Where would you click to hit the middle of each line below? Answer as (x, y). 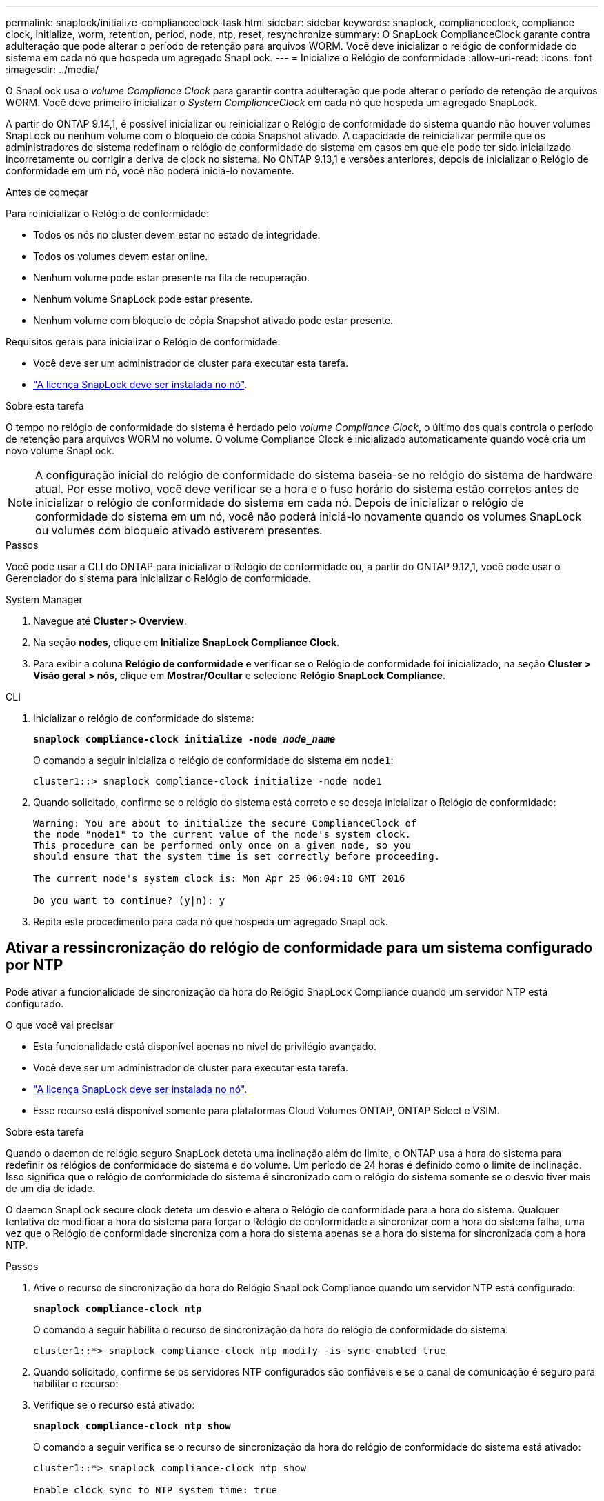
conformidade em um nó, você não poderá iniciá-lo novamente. (150, 171)
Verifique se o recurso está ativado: (114, 1404)
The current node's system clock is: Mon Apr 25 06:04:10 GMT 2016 (219, 878)
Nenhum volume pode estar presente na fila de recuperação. (172, 278)
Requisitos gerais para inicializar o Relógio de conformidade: (143, 342)
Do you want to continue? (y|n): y (129, 900)
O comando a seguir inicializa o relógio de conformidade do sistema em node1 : (213, 760)
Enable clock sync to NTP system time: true (155, 1490)
